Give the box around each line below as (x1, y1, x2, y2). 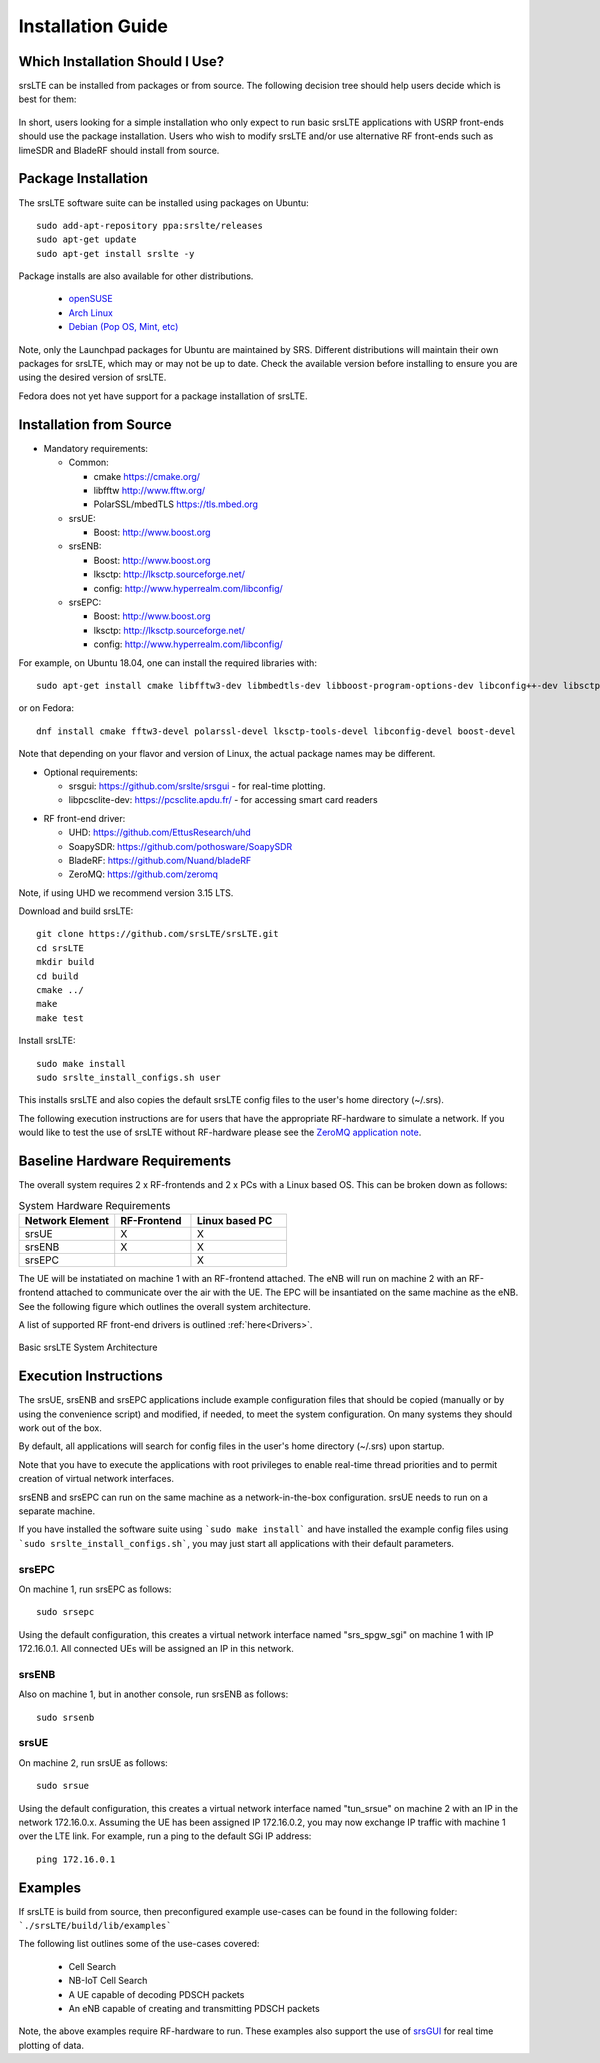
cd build (36, 970, 79, 982)
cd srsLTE (36, 942, 84, 954)
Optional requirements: (43, 766, 139, 778)
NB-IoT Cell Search (68, 1975, 148, 1987)
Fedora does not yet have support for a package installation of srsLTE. (18, 390, 309, 402)
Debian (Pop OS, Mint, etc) (68, 321, 179, 333)
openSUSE (68, 293, 114, 305)
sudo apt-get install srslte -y (36, 248, 195, 259)
